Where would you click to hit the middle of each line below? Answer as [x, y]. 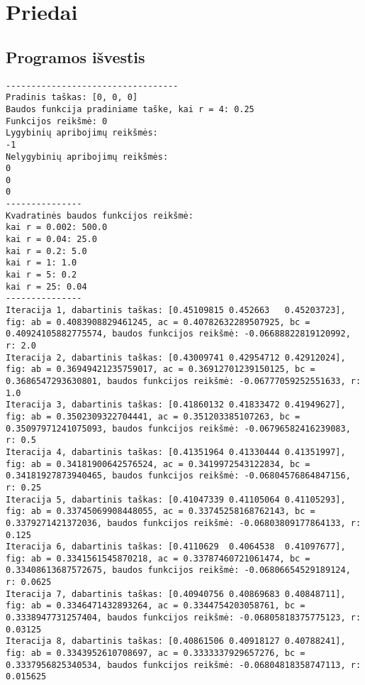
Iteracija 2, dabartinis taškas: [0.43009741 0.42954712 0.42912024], [176, 357]
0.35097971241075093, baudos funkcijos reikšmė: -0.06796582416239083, [178, 428]
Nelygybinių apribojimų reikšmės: [87, 157]
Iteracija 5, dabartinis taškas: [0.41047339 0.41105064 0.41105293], [176, 499]
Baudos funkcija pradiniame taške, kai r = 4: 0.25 [130, 109]
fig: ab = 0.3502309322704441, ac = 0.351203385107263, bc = [153, 416]
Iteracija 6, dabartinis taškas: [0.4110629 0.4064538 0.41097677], [176, 547]
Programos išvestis [75, 56]
